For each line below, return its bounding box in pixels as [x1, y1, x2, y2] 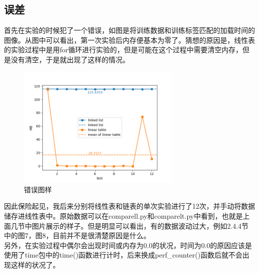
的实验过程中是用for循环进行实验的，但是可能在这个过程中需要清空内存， [4, 44, 243, 55]
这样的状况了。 [10, 259, 60, 270]
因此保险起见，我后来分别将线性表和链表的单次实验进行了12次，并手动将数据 [4, 201, 255, 211]
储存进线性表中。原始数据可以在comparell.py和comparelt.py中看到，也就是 [4, 210, 243, 221]
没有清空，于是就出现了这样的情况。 [10, 54, 129, 64]
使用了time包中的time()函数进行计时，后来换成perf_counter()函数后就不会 [4, 250, 243, 260]
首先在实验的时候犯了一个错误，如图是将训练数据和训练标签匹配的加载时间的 [4, 25, 255, 35]
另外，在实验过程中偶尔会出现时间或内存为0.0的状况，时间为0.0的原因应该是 [4, 240, 252, 250]
